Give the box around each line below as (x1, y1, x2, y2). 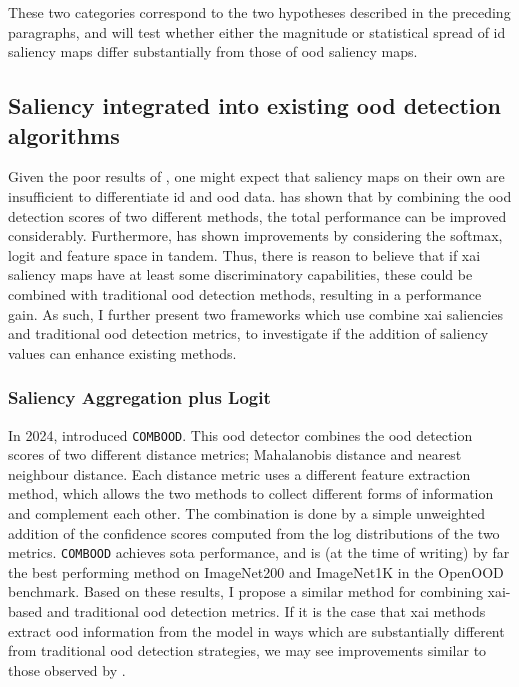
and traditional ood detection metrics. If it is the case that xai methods (46, 601, 486, 621)
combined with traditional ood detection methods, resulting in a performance (8, 283, 482, 304)
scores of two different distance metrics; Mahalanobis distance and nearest (8, 444, 462, 465)
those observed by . (8, 659, 126, 680)
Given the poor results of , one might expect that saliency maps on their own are (8, 166, 505, 187)
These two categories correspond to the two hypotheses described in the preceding (8, 2, 511, 22)
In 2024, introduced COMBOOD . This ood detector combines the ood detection (8, 424, 473, 445)
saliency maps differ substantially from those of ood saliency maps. (8, 41, 418, 62)
